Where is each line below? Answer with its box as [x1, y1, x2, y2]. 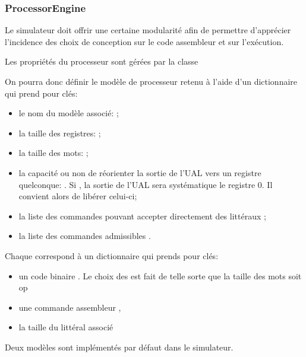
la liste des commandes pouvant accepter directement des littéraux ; [18, 209, 266, 222]
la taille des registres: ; [18, 126, 101, 139]
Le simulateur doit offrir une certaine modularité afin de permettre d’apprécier [5, 24, 291, 36]
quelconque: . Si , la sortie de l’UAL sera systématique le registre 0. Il [18, 178, 273, 190]
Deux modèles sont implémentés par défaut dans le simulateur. [5, 340, 234, 353]
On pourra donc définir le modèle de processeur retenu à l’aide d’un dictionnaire [5, 75, 298, 87]
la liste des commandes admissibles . [18, 230, 151, 242]
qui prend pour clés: [5, 87, 78, 99]
